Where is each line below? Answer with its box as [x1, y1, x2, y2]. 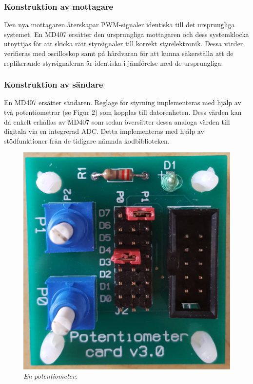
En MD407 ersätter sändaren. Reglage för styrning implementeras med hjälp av [4, 97, 241, 108]
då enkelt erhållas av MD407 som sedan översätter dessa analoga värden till [4, 116, 230, 127]
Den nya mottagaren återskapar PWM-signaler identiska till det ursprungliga [4, 19, 235, 30]
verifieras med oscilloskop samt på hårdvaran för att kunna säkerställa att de [4, 48, 234, 58]
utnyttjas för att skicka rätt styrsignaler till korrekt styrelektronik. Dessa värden [4, 38, 244, 49]
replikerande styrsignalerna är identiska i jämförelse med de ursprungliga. [4, 57, 223, 68]
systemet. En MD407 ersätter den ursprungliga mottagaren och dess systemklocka [4, 29, 249, 39]
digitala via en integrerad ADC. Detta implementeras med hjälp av [4, 126, 204, 136]
